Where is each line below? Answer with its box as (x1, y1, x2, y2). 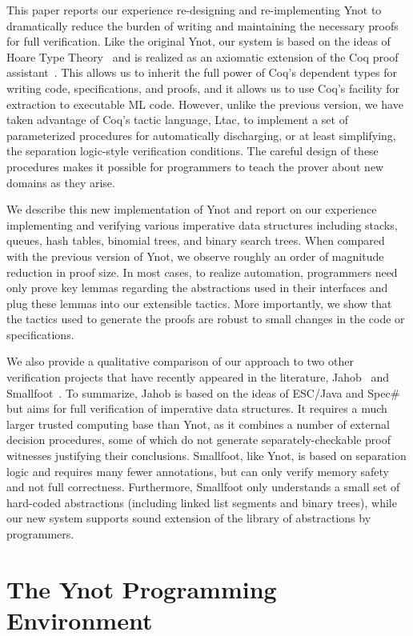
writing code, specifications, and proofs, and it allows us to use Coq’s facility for (6, 79, 400, 96)
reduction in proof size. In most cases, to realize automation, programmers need (6, 263, 398, 280)
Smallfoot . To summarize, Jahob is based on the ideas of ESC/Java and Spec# (6, 384, 400, 401)
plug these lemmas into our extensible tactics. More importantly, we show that (6, 294, 392, 311)
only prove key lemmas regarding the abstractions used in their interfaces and (6, 279, 388, 296)
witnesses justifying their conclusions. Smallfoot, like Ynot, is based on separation (6, 447, 407, 464)
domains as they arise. (6, 174, 115, 190)
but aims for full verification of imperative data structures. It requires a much (6, 400, 387, 417)
